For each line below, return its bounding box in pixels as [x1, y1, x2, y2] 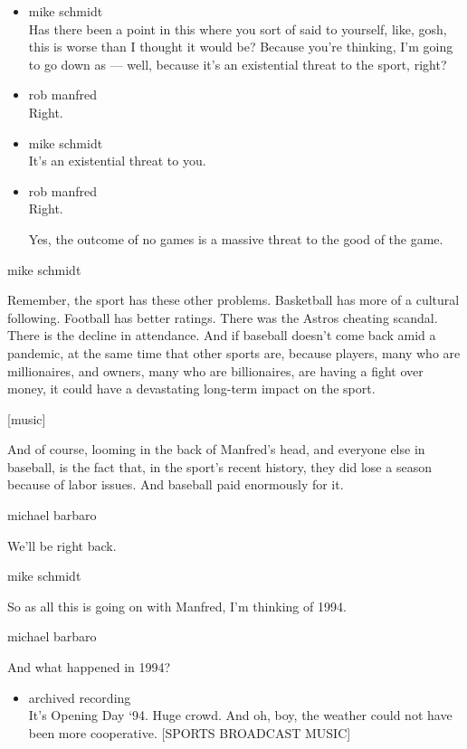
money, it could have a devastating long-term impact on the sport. [7, 379, 376, 398]
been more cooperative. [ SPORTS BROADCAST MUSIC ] [28, 723, 351, 742]
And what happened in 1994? [7, 658, 171, 677]
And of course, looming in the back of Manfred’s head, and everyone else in [7, 440, 425, 459]
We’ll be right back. [7, 536, 117, 555]
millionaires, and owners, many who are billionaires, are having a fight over [7, 361, 424, 380]
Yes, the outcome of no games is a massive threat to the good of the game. [28, 229, 443, 248]
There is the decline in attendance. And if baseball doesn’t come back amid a [7, 326, 436, 345]
